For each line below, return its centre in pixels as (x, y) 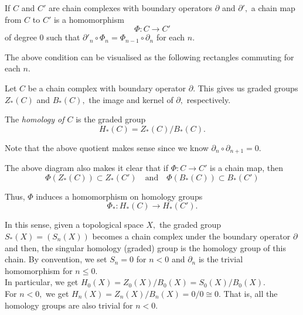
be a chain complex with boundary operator (107, 88)
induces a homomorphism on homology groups (119, 196)
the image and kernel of (131, 99)
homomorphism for (39, 270)
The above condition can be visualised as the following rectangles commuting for (149, 57)
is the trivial (221, 259)
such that (63, 37)
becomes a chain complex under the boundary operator (191, 236)
